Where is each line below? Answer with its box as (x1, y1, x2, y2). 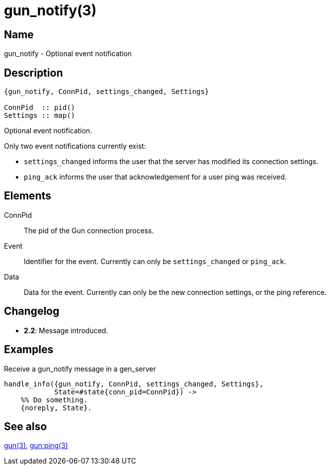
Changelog (4, 305, 60, 318)
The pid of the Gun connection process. (24, 226, 154, 235)
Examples (4, 343, 54, 356)
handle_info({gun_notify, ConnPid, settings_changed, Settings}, (4, 379, 264, 388)
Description (4, 66, 63, 79)
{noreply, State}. (20, 403, 92, 412)
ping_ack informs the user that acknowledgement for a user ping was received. (24, 173, 287, 182)
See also (4, 420, 47, 433)
